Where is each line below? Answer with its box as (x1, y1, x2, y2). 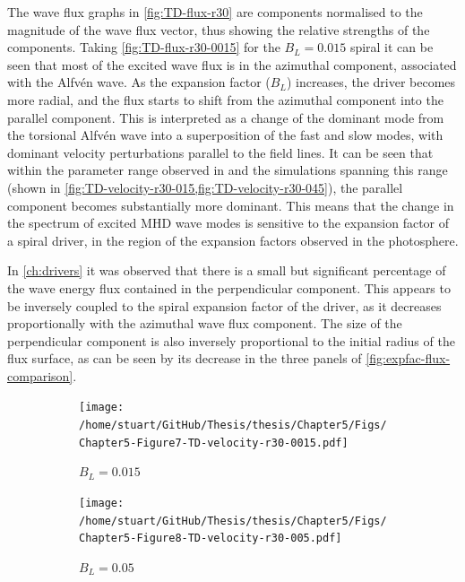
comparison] (7, 366, 73, 385)
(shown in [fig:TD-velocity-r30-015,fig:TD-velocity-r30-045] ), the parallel (7, 178, 403, 196)
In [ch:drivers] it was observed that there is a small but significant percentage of (7, 261, 446, 280)
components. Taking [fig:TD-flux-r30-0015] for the (7, 38, 280, 56)
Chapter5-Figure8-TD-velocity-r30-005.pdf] (79, 532, 342, 545)
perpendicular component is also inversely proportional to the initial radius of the (7, 331, 455, 350)
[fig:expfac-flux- (366, 349, 451, 368)
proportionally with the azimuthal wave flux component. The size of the (7, 314, 402, 333)
